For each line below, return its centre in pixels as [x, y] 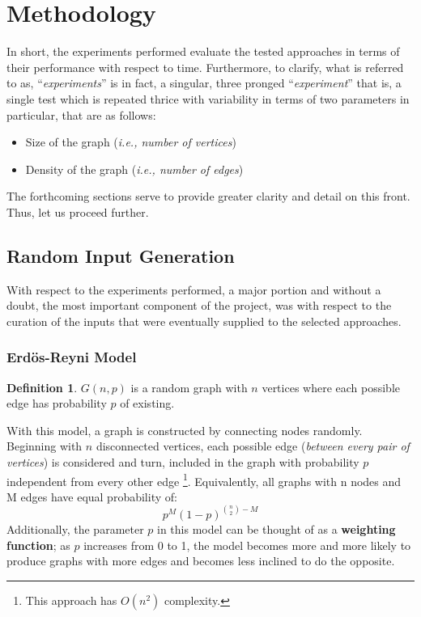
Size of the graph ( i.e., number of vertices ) [131, 142]
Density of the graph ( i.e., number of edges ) [134, 169]
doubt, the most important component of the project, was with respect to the [199, 305]
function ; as [38, 545]
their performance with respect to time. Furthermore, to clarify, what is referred [205, 67]
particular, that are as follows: [81, 114]
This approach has [71, 600]
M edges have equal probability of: [92, 496]
